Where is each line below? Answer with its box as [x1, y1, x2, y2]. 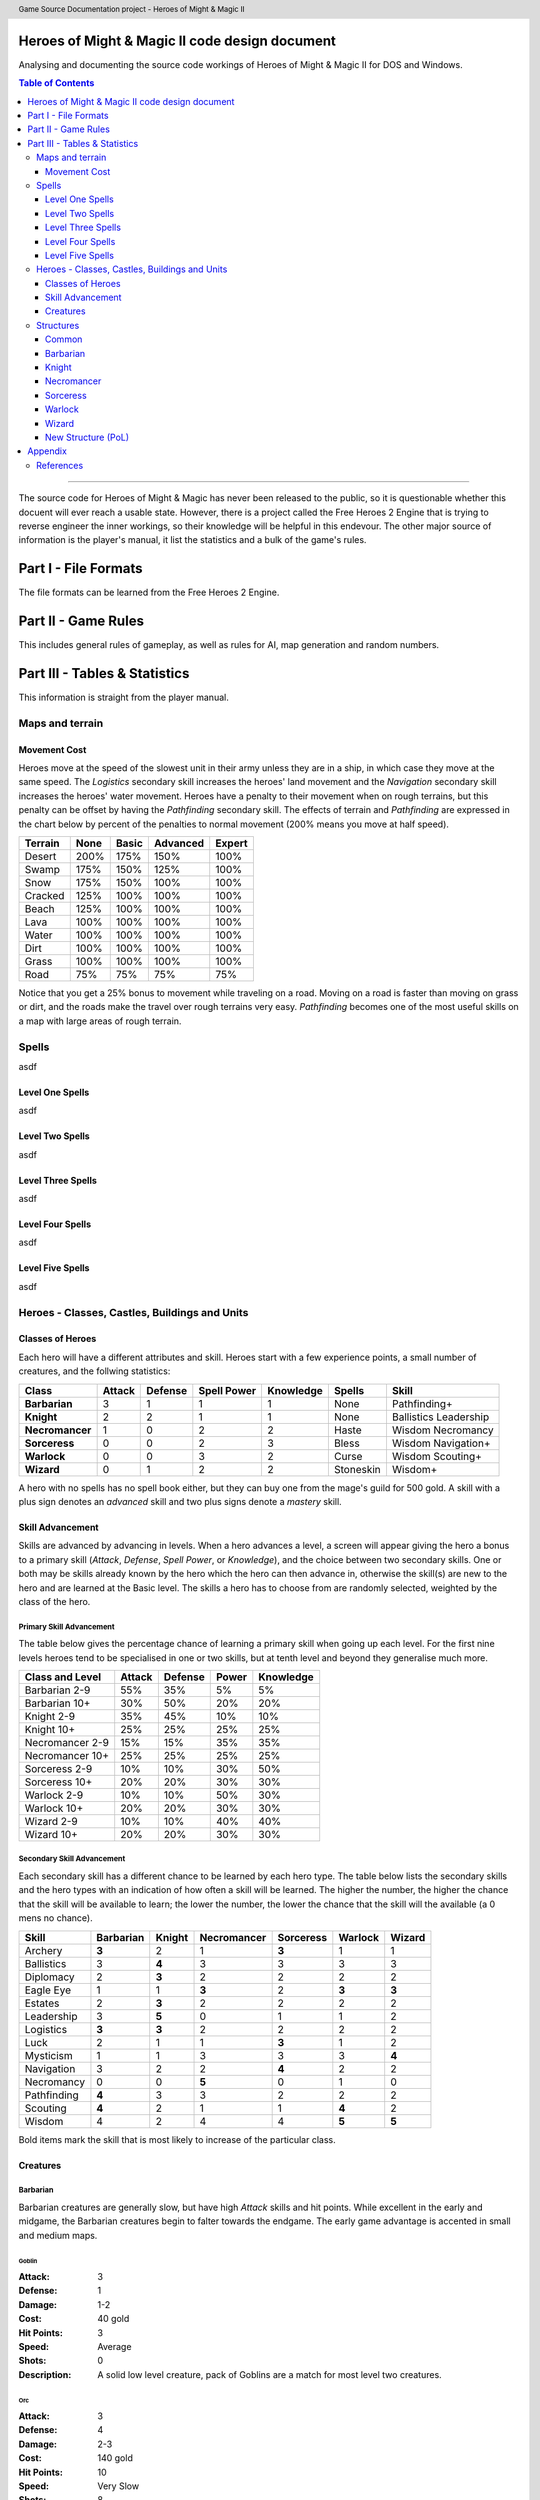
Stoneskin [333, 1462, 382, 1476]
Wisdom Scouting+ [391, 1449, 482, 1463]
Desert [24, 849, 57, 863]
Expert [215, 836, 249, 850]
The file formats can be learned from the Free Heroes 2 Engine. [18, 586, 280, 599]
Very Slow [97, 2480, 140, 2492]
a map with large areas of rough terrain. [18, 1015, 182, 1027]
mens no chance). [18, 1912, 94, 1924]
